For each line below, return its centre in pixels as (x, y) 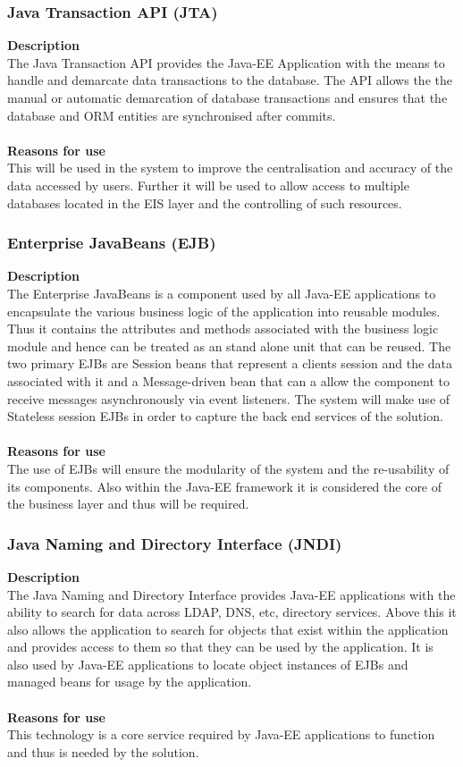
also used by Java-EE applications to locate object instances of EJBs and (208, 664)
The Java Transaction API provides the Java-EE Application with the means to (226, 62)
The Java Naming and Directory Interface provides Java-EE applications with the (231, 594)
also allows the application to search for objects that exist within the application (228, 629)
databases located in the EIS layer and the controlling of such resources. (205, 202)
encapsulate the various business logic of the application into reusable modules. (224, 311)
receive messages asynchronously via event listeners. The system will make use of (229, 398)
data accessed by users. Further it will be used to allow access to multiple (208, 185)
